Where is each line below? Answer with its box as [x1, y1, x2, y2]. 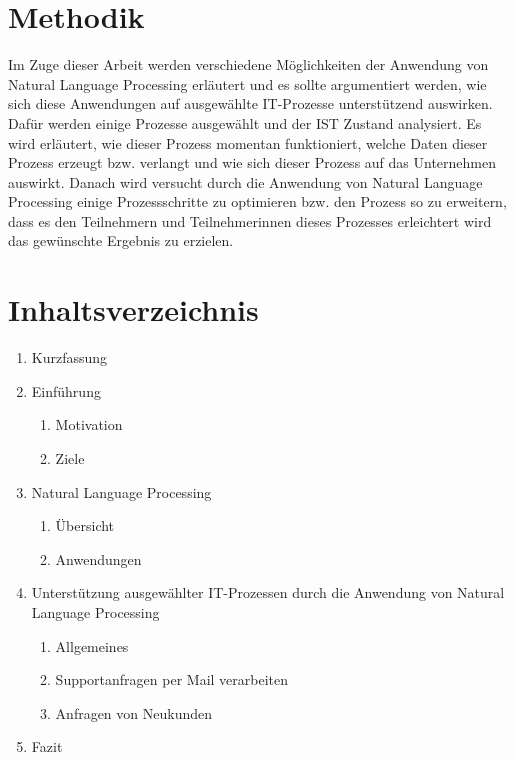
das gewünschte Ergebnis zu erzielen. [8, 230, 234, 251]
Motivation [55, 414, 123, 435]
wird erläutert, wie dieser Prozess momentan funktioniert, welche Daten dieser [8, 132, 488, 153]
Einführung [31, 380, 101, 401]
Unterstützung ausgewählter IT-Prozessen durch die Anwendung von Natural [31, 582, 505, 603]
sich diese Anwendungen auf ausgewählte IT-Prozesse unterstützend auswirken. [8, 93, 493, 114]
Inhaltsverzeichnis [8, 289, 259, 330]
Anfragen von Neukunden [55, 702, 213, 723]
